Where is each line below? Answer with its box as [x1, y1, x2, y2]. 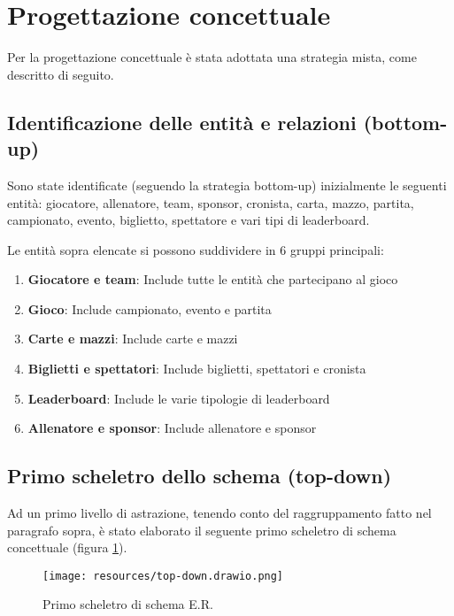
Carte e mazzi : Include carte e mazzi [27, 329, 238, 348]
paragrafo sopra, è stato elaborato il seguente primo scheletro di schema [7, 520, 396, 539]
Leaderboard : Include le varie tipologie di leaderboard [27, 389, 330, 407]
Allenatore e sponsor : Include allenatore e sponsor [27, 419, 317, 437]
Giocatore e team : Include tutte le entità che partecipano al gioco [27, 270, 398, 289]
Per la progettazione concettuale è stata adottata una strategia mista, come [7, 48, 417, 66]
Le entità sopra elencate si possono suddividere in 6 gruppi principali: [7, 240, 384, 258]
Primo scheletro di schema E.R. [42, 595, 213, 613]
